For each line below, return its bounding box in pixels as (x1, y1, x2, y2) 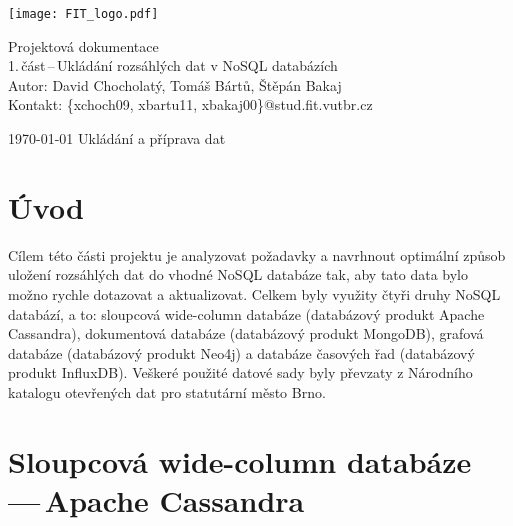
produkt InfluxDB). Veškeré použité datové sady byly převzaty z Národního (8, 362, 473, 383)
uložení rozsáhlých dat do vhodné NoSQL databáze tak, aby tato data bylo (8, 264, 469, 285)
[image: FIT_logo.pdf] (8, 7, 159, 21)
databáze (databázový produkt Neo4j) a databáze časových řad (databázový (8, 342, 475, 363)
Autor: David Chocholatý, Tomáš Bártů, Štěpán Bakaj (8, 74, 342, 95)
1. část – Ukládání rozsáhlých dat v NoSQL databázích (8, 55, 338, 76)
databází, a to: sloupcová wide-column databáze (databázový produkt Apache (8, 303, 485, 324)
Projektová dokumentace (8, 35, 159, 56)
